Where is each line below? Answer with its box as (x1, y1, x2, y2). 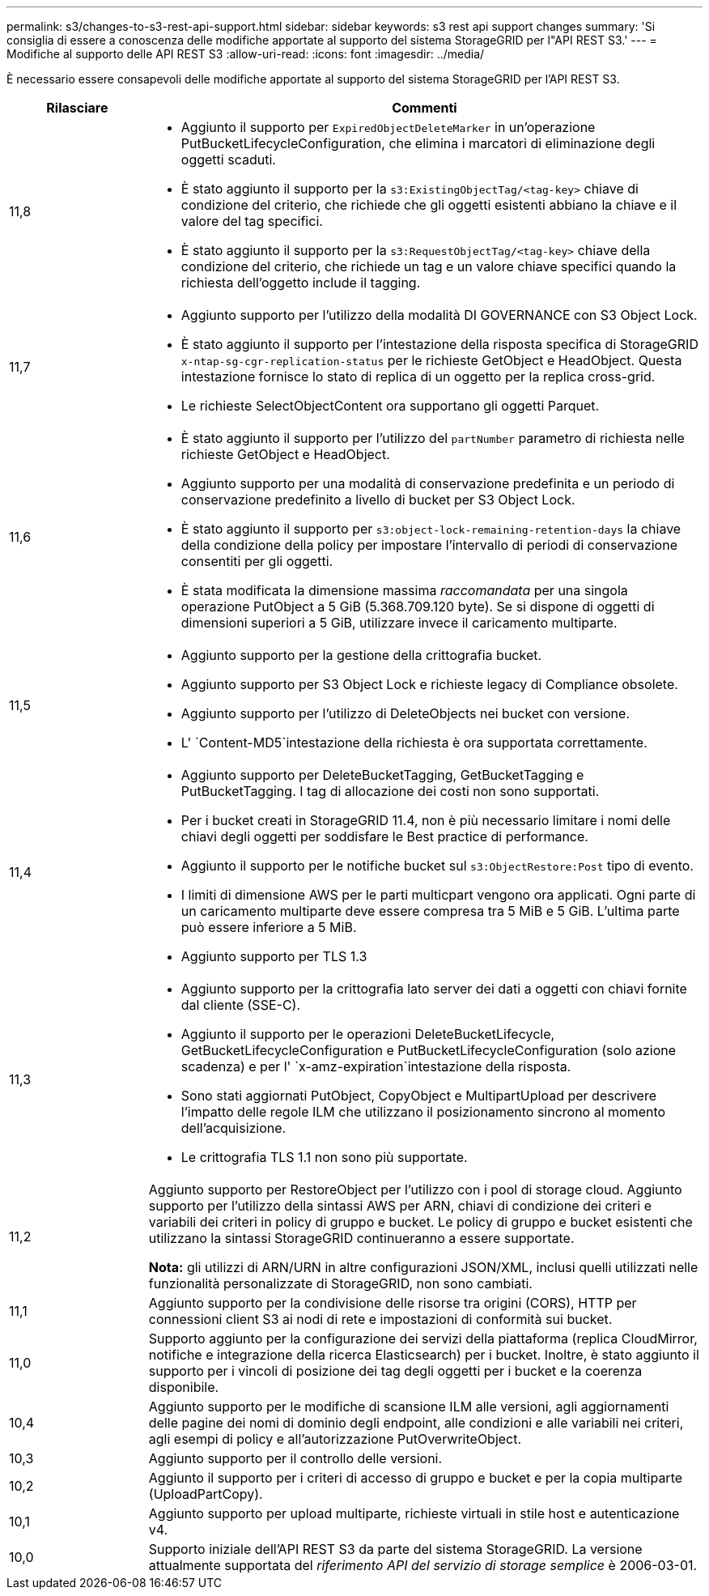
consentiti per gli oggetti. (180, 553, 333, 569)
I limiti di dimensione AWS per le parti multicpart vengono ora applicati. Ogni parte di (180, 887, 696, 903)
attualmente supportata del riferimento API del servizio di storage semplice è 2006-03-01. (148, 1557, 698, 1573)
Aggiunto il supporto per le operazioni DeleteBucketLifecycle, (180, 1026, 555, 1042)
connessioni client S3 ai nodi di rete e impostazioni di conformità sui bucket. (148, 1311, 613, 1327)
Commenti (392, 100, 457, 116)
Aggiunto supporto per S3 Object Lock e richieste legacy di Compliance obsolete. (180, 676, 678, 692)
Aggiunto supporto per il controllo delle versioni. (148, 1450, 443, 1466)
